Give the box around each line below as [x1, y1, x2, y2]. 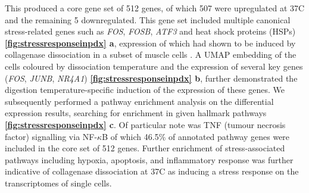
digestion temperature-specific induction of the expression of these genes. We [5, 83, 285, 96]
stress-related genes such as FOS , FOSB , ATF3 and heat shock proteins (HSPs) [5, 25, 296, 38]
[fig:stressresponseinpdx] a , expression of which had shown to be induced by [5, 36, 296, 49]
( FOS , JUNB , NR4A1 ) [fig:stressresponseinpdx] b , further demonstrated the [5, 71, 298, 84]
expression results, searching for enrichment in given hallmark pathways [5, 107, 267, 119]
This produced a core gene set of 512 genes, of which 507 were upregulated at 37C [5, 2, 305, 14]
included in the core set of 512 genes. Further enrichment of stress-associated [5, 142, 285, 154]
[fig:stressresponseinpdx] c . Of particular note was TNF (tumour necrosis [5, 118, 286, 130]
